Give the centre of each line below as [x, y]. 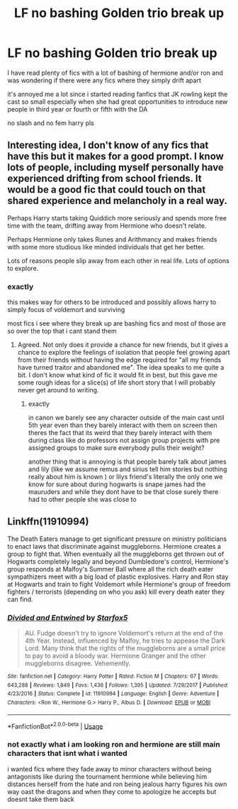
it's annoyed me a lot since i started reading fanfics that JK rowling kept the [118, 94]
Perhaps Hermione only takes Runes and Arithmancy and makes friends [112, 239]
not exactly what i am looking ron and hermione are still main [114, 744]
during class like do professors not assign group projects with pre [124, 440]
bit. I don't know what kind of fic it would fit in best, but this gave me [117, 375]
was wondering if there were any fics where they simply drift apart [104, 80]
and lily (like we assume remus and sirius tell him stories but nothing [127, 469]
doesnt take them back [41, 799]
